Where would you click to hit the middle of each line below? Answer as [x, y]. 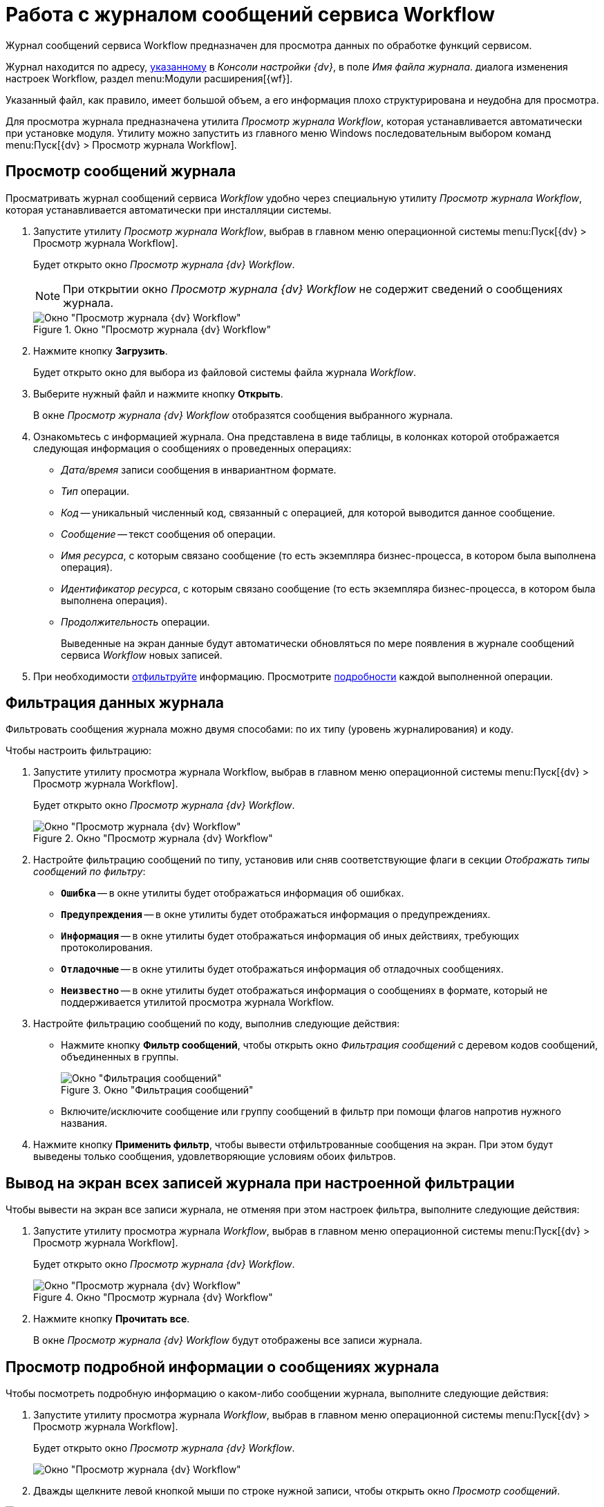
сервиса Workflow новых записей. [142, 655]
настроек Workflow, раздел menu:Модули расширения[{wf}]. [149, 78]
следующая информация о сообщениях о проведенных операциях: [192, 448]
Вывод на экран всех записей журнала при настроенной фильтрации [260, 1183]
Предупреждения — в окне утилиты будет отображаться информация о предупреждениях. [276, 915]
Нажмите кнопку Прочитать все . [112, 1319]
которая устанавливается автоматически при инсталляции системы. [169, 209]
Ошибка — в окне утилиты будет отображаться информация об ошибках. [233, 893]
